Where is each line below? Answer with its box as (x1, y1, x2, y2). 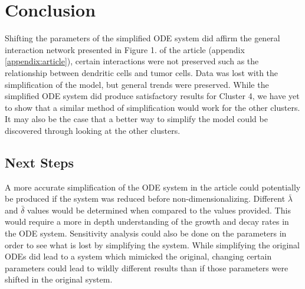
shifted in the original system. (5, 273, 113, 285)
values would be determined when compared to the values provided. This (27, 203, 291, 216)
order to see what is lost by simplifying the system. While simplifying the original (5, 238, 300, 251)
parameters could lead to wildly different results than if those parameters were (5, 261, 288, 274)
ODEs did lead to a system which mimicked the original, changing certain (5, 250, 272, 262)
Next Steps (5, 153, 74, 171)
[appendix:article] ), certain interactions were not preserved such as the (5, 55, 259, 67)
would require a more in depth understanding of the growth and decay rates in (5, 215, 289, 228)
